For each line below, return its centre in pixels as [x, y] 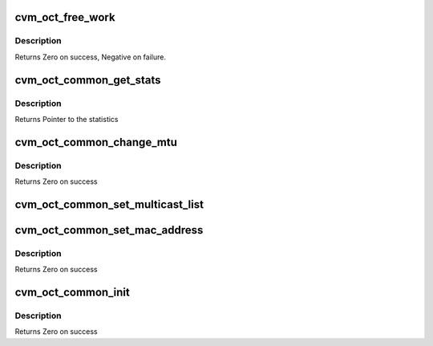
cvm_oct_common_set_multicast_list [109, 204]
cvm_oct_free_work [65, 17]
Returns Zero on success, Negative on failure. [90, 57]
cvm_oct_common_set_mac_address [109, 230]
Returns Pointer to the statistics [67, 119]
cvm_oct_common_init [72, 293]
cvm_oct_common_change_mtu [96, 142]
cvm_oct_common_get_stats [88, 80]
